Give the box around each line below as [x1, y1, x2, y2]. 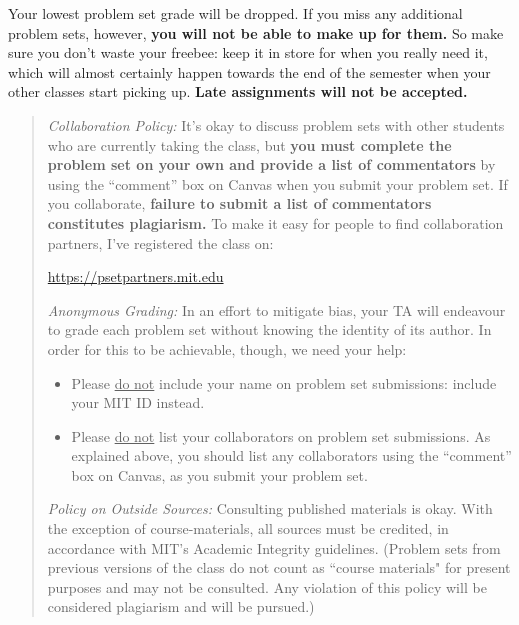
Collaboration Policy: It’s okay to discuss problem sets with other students [47, 114, 505, 135]
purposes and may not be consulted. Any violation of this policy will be [47, 576, 487, 597]
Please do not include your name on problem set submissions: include [71, 372, 497, 393]
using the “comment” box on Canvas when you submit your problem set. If [47, 173, 508, 194]
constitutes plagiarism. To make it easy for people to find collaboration [47, 212, 504, 233]
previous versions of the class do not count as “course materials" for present [47, 557, 511, 578]
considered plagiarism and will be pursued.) [47, 596, 315, 617]
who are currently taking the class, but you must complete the [47, 134, 452, 155]
